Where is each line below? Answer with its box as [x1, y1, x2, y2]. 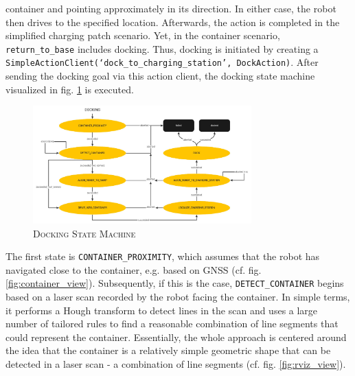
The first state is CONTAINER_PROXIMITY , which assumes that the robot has [5, 249, 320, 263]
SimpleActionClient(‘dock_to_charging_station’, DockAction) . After [5, 55, 319, 69]
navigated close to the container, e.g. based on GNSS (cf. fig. [5, 262, 262, 277]
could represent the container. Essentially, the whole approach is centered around [5, 329, 347, 344]
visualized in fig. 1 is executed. [5, 82, 134, 96]
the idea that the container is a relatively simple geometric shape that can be [5, 343, 331, 357]
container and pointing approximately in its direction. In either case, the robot [5, 1, 336, 15]
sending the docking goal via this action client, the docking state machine [5, 69, 315, 83]
